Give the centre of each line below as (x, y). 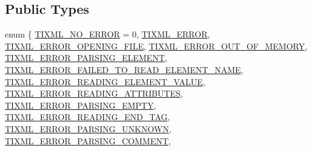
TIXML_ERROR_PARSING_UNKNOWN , (88, 128)
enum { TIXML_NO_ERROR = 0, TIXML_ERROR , (108, 34)
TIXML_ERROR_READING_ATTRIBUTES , (94, 93)
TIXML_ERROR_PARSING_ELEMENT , (86, 58)
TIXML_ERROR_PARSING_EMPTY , (81, 105)
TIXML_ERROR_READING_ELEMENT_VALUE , (105, 81)
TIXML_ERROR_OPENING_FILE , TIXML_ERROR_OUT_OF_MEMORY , (156, 46)
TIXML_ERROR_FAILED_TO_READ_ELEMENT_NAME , (124, 69)
